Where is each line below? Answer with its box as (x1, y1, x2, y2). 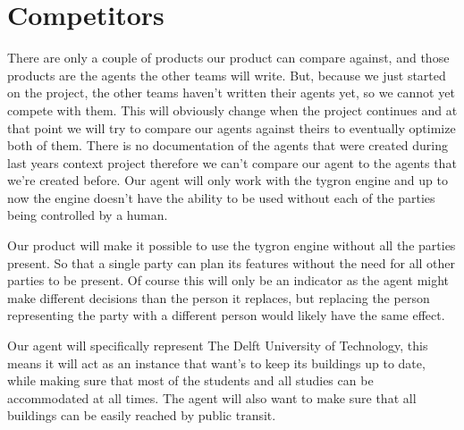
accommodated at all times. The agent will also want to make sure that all (7, 388, 417, 407)
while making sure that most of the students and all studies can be (7, 371, 374, 390)
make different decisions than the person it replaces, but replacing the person (7, 288, 430, 307)
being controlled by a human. (7, 206, 168, 224)
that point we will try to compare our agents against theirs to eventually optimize (7, 118, 456, 137)
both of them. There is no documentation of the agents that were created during (7, 136, 449, 155)
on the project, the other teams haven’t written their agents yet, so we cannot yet (7, 83, 455, 102)
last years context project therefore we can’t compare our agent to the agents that (7, 153, 457, 172)
